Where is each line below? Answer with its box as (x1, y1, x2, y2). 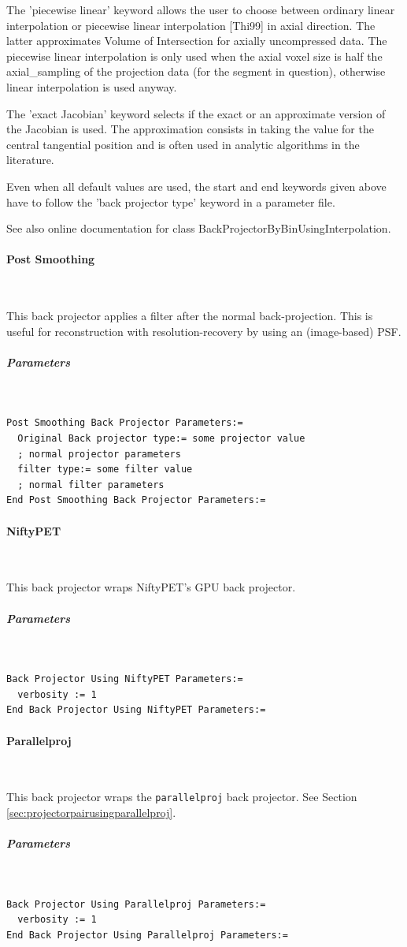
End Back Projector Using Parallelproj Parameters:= (6, 929, 288, 941)
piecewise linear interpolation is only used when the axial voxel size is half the (6, 47, 383, 64)
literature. (6, 151, 54, 168)
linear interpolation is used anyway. (6, 78, 177, 95)
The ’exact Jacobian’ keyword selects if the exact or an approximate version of (6, 105, 386, 121)
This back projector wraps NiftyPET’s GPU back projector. (6, 579, 296, 595)
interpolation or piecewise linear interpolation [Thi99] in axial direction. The (6, 17, 376, 33)
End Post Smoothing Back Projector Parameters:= (6, 494, 266, 506)
